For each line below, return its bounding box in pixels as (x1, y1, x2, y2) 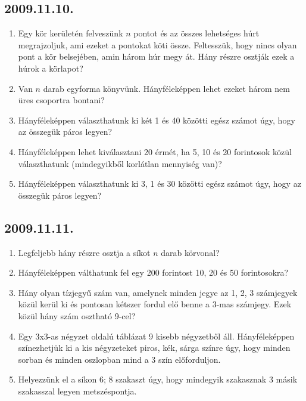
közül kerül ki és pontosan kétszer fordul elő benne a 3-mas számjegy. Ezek (18, 298, 292, 310)
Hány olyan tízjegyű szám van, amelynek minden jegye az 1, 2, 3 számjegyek (18, 286, 298, 298)
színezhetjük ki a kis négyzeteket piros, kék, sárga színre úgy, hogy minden (18, 341, 291, 354)
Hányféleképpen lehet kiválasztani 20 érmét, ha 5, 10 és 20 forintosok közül (18, 145, 292, 158)
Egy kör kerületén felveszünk (18, 27, 123, 39)
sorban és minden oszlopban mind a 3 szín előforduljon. (18, 353, 221, 365)
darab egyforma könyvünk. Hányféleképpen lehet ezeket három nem (43, 82, 290, 94)
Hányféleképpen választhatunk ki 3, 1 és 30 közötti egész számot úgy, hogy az (18, 177, 301, 190)
